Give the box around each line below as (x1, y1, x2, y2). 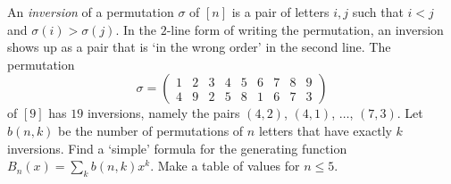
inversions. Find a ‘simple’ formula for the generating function (7, 138, 347, 157)
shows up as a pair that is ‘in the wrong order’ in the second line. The (7, 38, 391, 56)
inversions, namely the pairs (87, 104, 240, 122)
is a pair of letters (231, 3, 330, 21)
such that (352, 3, 404, 21)
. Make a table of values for (150, 156, 300, 175)
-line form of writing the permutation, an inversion (166, 20, 444, 38)
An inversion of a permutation (7, 3, 174, 21)
